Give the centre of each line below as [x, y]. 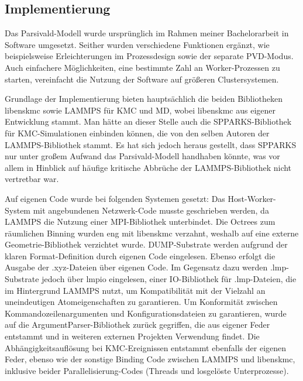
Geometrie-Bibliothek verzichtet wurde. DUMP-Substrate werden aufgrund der [146, 244]
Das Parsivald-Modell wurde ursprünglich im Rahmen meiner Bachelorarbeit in [147, 33]
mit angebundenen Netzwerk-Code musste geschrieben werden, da [151, 210]
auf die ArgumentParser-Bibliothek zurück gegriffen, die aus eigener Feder [137, 325]
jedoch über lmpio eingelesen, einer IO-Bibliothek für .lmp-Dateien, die [169, 279]
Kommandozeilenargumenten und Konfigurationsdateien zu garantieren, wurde [146, 313]
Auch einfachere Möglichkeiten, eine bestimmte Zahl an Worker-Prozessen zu [142, 67]
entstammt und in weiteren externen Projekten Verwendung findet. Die [132, 336]
